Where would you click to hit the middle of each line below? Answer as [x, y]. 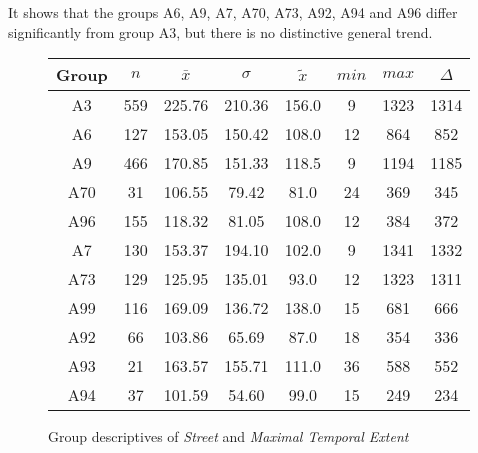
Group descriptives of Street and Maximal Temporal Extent [228, 436]
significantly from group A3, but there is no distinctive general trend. [220, 31]
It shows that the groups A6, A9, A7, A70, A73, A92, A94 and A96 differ [233, 12]
